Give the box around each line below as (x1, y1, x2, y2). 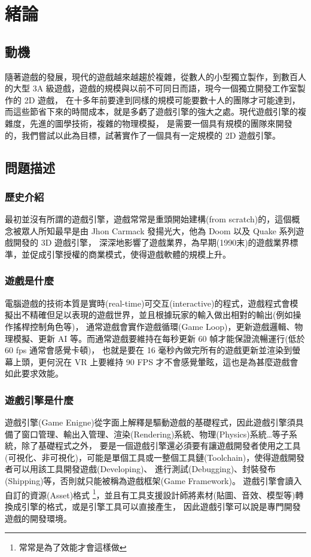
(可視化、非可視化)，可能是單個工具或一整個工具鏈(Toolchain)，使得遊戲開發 (5, 451, 305, 463)
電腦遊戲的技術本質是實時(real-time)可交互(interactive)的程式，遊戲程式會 (5, 296, 290, 309)
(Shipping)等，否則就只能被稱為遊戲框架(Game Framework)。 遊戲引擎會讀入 (5, 475, 302, 487)
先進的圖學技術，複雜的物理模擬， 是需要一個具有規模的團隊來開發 (29, 117, 292, 129)
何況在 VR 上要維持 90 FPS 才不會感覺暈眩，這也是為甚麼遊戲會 (46, 355, 298, 368)
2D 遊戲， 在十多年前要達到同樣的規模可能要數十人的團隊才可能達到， (24, 93, 300, 106)
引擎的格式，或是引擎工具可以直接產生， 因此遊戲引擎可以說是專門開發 (21, 500, 301, 512)
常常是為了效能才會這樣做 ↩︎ (19, 541, 127, 553)
